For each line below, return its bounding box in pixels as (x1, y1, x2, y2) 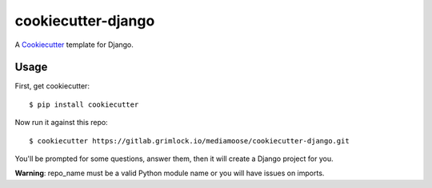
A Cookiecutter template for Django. (14, 40, 134, 49)
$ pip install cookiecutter (29, 100, 139, 109)
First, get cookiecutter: (14, 81, 90, 91)
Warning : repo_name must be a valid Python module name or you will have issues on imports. (14, 168, 325, 178)
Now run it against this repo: (14, 118, 108, 127)
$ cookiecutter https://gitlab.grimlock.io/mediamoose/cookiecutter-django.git (29, 136, 350, 145)
